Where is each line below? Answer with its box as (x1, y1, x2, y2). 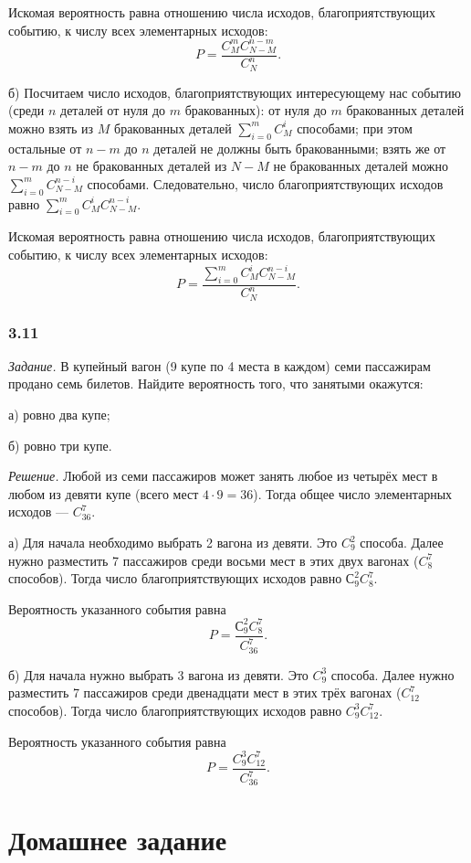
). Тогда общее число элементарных (253, 484, 453, 503)
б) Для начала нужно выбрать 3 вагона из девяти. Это (8, 665, 309, 684)
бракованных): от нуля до (184, 101, 327, 120)
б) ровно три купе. (8, 435, 112, 454)
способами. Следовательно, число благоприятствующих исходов (87, 174, 444, 193)
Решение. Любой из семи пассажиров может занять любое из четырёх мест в (8, 466, 438, 485)
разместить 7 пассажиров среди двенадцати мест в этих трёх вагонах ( (8, 683, 402, 702)
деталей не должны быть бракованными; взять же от (153, 138, 446, 157)
